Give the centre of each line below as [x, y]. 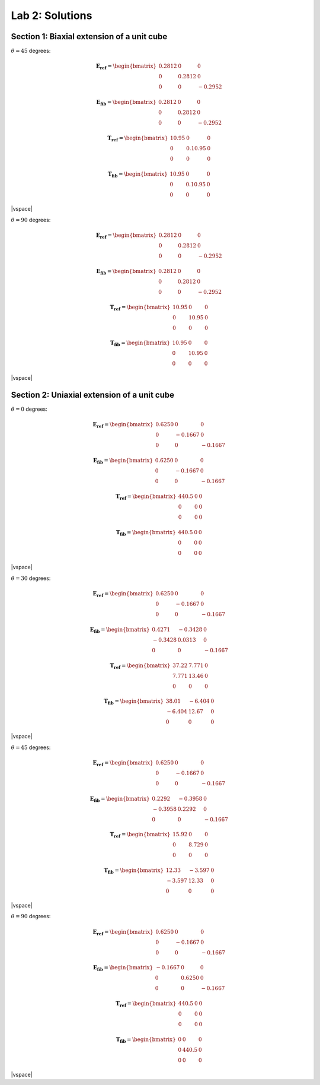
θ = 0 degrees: [29, 409]
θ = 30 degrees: [31, 578]
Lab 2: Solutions [52, 15]
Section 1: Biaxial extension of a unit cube [89, 37]
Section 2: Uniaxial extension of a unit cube [93, 395]
